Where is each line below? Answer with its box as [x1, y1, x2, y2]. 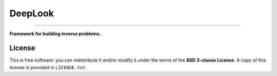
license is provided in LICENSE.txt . [9, 64, 87, 70]
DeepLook [9, 8, 54, 19]
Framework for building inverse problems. [9, 31, 101, 37]
